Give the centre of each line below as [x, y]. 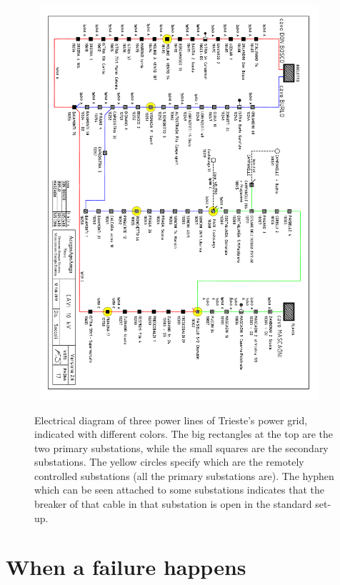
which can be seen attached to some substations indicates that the [180, 490]
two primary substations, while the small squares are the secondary [181, 447]
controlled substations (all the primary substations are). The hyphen [184, 475]
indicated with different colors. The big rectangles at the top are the [184, 434]
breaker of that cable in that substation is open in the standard [173, 504]
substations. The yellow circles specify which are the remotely [169, 462]
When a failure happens [126, 567]
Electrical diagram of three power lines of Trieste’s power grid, [171, 420]
